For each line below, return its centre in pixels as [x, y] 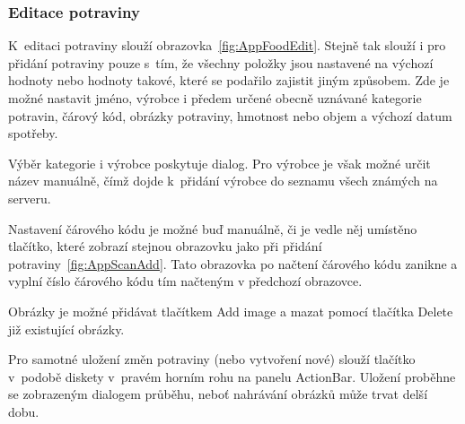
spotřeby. [33, 133]
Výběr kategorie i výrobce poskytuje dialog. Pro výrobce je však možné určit [219, 163]
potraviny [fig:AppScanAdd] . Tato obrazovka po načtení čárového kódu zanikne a [233, 263]
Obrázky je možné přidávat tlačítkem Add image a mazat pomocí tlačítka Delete [231, 311]
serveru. [30, 198]
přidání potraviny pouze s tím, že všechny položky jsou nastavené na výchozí [221, 62]
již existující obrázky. [66, 329]
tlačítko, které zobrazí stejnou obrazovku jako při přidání [165, 246]
